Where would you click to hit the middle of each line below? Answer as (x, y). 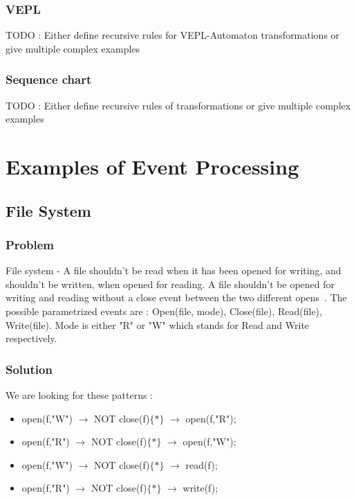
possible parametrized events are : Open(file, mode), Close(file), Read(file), (164, 311)
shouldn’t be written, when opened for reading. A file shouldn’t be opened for (170, 284)
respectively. (31, 338)
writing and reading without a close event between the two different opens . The (176, 297)
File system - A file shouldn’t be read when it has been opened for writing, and (174, 270)
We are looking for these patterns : (79, 394)
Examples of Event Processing (152, 166)
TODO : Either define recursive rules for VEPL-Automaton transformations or (173, 35)
